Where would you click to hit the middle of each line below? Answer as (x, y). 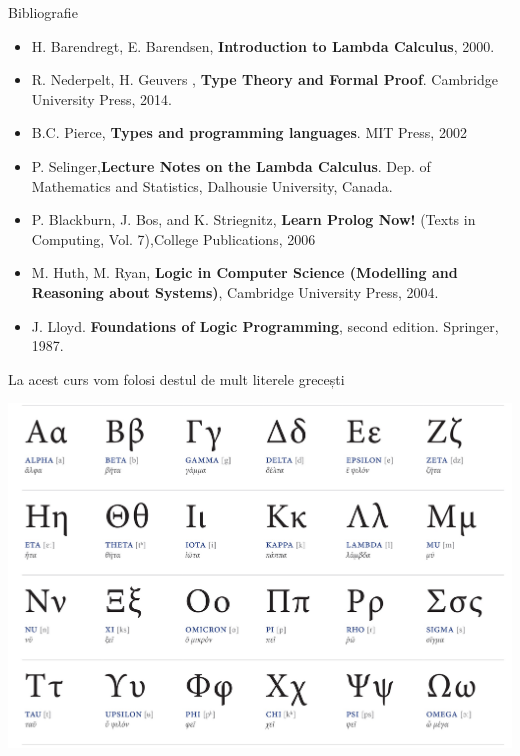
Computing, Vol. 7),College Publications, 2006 (173, 238)
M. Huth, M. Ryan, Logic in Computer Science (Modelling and (244, 272)
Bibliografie (43, 12)
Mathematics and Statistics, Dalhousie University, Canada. (212, 185)
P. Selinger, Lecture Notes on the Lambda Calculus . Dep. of (231, 165)
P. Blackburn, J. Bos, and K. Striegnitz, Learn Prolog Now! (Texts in (253, 219)
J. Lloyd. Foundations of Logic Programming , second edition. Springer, (265, 325)
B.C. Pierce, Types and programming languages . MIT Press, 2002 (249, 132)
